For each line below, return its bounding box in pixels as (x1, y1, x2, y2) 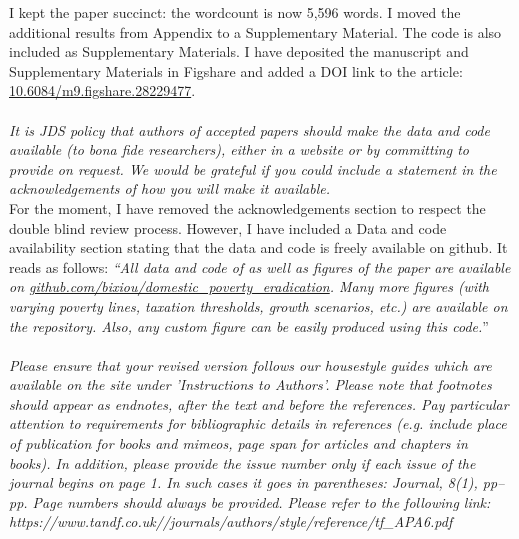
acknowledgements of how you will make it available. (9, 178, 330, 199)
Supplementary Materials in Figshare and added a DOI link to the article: (9, 60, 463, 81)
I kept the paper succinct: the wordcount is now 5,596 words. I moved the (9, 2, 461, 22)
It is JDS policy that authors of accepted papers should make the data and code (9, 119, 490, 140)
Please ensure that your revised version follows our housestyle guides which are (9, 354, 492, 375)
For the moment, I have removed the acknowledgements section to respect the (9, 197, 486, 218)
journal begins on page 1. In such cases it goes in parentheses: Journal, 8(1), (9, 472, 478, 493)
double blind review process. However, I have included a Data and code (9, 217, 447, 238)
